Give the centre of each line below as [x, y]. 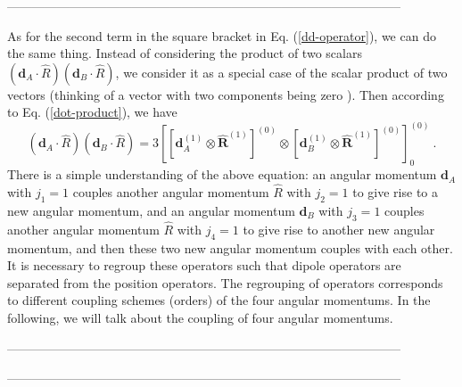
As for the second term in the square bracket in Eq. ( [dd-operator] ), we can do [222, 35]
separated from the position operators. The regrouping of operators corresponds [225, 282]
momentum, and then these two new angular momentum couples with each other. [230, 247]
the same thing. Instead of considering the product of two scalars [185, 53]
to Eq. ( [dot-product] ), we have [92, 112]
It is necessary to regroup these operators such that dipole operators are [204, 265]
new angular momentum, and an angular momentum [151, 210]
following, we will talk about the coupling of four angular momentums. [200, 317]
